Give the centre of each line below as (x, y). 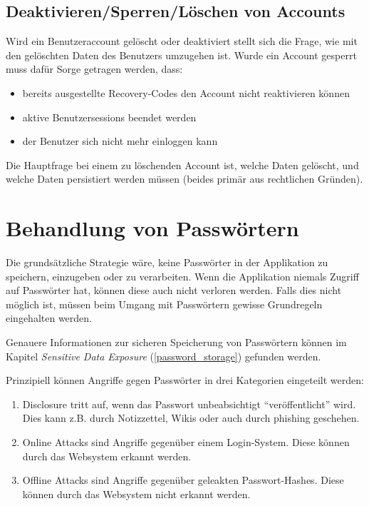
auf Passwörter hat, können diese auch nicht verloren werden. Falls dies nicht (174, 290)
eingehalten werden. (49, 318)
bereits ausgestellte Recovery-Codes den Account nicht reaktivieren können (186, 92)
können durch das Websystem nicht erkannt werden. (136, 494)
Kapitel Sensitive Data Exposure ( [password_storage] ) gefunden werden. (163, 356)
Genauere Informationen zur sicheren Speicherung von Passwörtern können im (176, 342)
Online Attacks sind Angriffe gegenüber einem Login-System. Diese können (186, 442)
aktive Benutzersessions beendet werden (109, 117)
